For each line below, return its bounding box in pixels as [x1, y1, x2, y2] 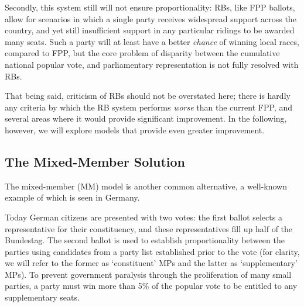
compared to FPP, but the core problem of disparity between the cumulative [5, 47, 280, 59]
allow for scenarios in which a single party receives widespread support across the [5, 12, 296, 25]
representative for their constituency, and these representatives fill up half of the [5, 222, 293, 234]
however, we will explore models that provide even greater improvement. [5, 123, 265, 136]
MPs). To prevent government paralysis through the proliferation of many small [5, 268, 292, 280]
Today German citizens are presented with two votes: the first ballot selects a [5, 211, 282, 223]
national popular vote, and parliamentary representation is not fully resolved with [5, 58, 299, 70]
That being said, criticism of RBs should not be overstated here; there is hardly [5, 89, 291, 102]
